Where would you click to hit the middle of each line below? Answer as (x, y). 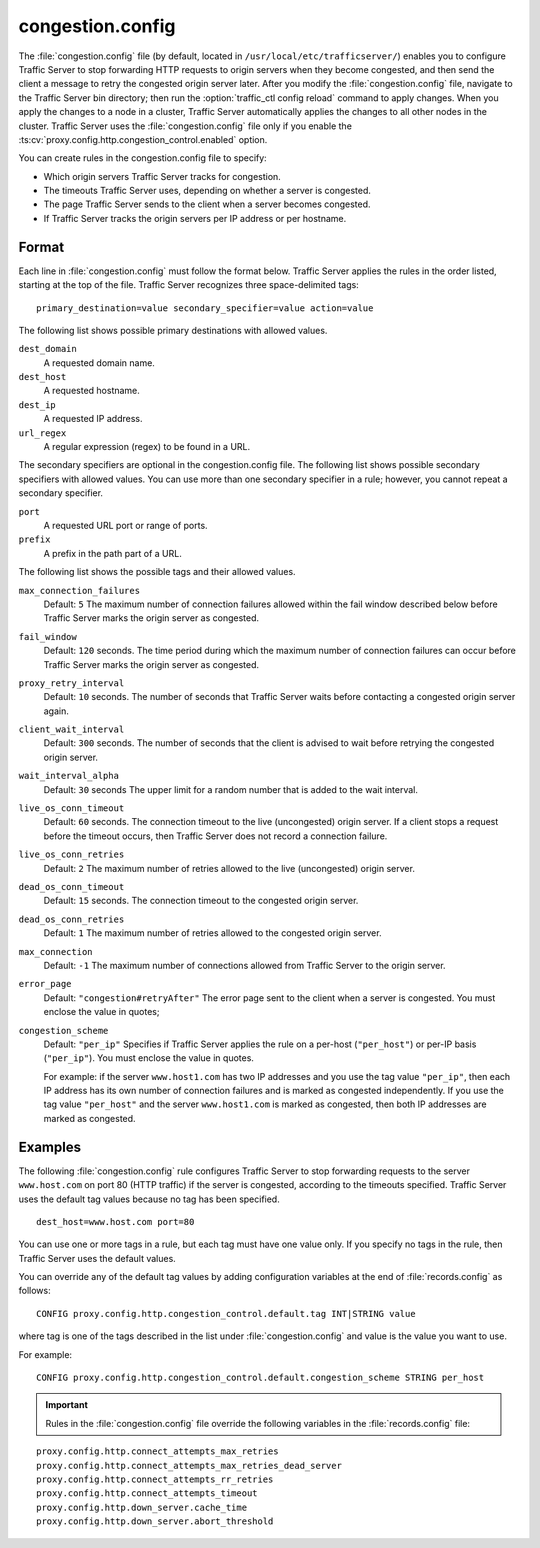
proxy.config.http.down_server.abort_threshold (155, 1521)
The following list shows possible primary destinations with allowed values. (173, 330)
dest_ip (37, 404)
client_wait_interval (71, 729)
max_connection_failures (79, 590)
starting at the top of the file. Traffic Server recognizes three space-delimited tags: (188, 285)
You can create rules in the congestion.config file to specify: (142, 158)
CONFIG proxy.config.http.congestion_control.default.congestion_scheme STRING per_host (260, 1378)
